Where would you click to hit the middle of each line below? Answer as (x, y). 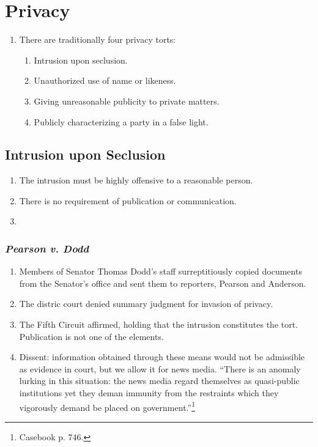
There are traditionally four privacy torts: (98, 39)
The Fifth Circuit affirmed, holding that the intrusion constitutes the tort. (159, 324)
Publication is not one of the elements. (91, 336)
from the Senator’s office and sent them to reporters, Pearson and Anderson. (163, 283)
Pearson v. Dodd (47, 248)
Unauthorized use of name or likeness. (105, 80)
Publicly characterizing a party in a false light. (121, 121)
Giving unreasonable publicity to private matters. (127, 101)
